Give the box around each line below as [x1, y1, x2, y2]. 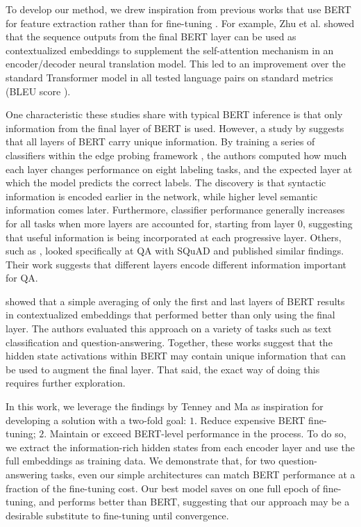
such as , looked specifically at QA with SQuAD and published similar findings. [6, 243, 344, 258]
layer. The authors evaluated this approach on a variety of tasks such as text [6, 321, 332, 336]
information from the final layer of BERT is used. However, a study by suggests [6, 120, 344, 135]
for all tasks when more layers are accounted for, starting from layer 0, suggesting [6, 216, 353, 230]
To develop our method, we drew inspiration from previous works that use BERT [6, 2, 351, 16]
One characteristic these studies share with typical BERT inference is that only [6, 107, 343, 122]
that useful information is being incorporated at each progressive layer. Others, [6, 229, 342, 244]
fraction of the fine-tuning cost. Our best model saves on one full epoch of [6, 480, 320, 495]
